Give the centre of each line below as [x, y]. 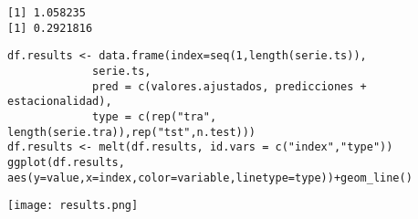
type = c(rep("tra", [155, 116]
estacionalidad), [60, 102]
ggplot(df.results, [66, 162]
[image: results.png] [73, 206]
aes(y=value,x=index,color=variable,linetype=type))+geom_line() [210, 177]
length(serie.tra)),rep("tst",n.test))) [132, 132]
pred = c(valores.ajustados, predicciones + [230, 86]
